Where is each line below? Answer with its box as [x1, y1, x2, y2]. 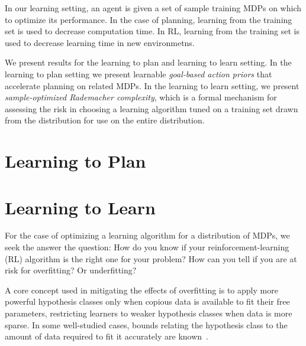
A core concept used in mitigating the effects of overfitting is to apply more [5, 283, 278, 296]
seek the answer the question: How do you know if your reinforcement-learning [5, 241, 289, 253]
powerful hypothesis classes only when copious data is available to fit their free [5, 295, 290, 308]
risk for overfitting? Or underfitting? [5, 264, 137, 276]
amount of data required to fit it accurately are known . [5, 330, 208, 342]
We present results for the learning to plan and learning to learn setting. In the [5, 56, 292, 68]
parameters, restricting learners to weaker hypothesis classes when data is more [5, 307, 292, 319]
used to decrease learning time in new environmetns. [5, 36, 195, 48]
